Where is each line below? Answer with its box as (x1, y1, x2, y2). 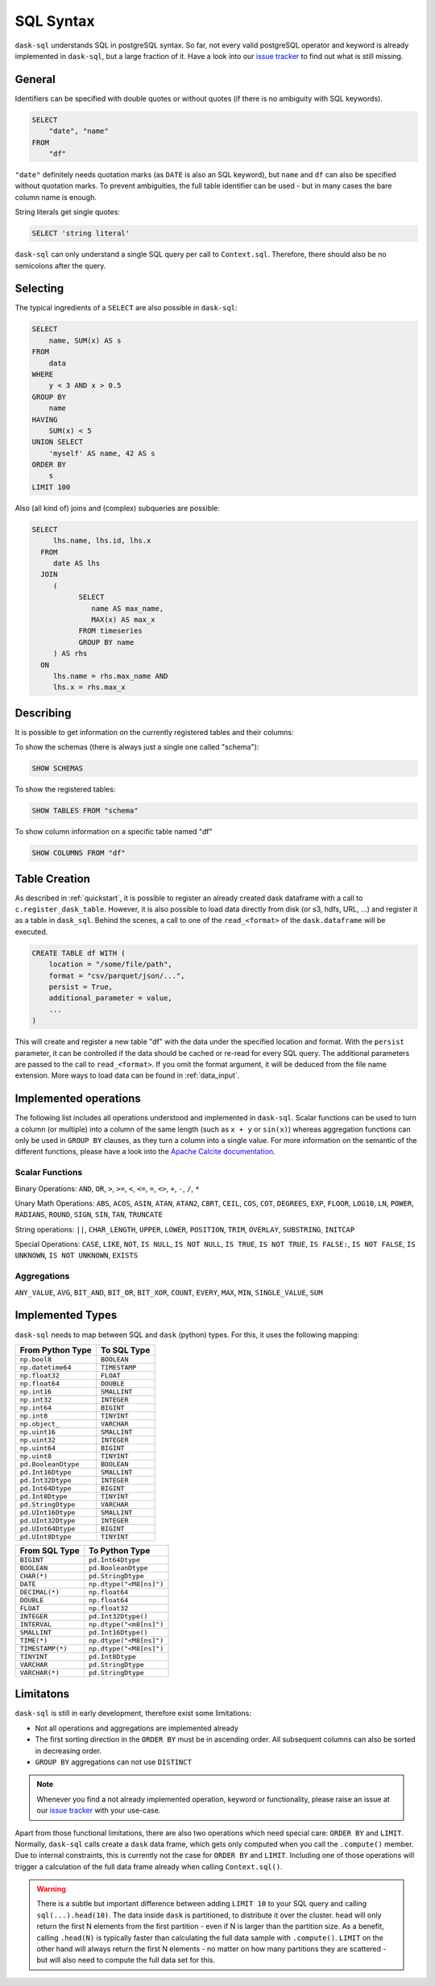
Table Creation (14, 871, 90, 886)
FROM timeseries (78, 626, 143, 636)
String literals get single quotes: (14, 207, 121, 217)
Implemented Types (14, 1308, 118, 1322)
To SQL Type (101, 1344, 151, 1356)
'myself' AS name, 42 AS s (48, 448, 156, 458)
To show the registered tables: (14, 784, 116, 794)
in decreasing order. (35, 1746, 102, 1755)
